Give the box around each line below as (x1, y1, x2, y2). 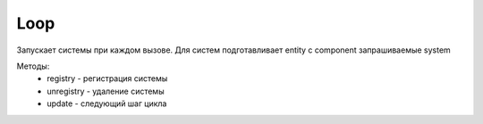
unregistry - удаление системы (47, 86, 165, 96)
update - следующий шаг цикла (47, 98, 167, 109)
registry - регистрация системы (47, 73, 168, 84)
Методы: (16, 61, 50, 71)
